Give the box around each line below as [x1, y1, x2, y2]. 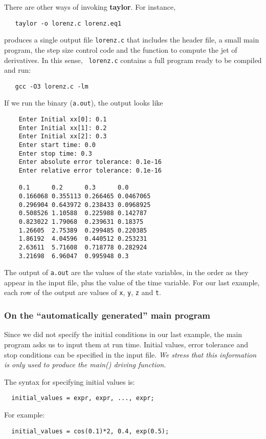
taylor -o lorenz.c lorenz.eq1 [15, 19, 122, 27]
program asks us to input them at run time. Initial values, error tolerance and [4, 339, 248, 349]
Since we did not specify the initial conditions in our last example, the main [4, 329, 242, 340]
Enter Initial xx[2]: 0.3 [18, 133, 107, 140]
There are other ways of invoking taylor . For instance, [4, 2, 176, 12]
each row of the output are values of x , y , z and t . [4, 287, 161, 298]
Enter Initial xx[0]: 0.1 [18, 116, 107, 123]
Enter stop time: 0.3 [18, 150, 92, 157]
